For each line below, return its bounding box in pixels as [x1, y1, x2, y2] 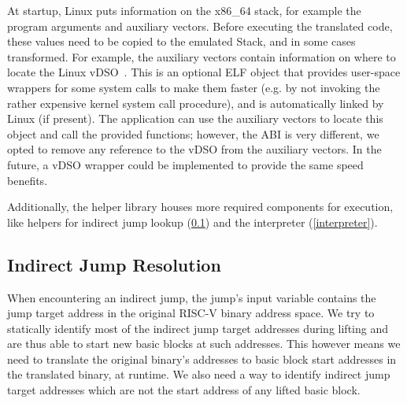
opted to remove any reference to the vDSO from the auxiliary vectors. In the [7, 141, 382, 157]
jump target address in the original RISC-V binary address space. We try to [7, 305, 375, 321]
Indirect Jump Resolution [7, 252, 221, 276]
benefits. [7, 172, 48, 188]
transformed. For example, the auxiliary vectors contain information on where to [7, 48, 396, 65]
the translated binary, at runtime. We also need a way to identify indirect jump [7, 366, 390, 383]
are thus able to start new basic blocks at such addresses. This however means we [7, 335, 401, 352]
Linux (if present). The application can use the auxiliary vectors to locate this [7, 110, 383, 127]
